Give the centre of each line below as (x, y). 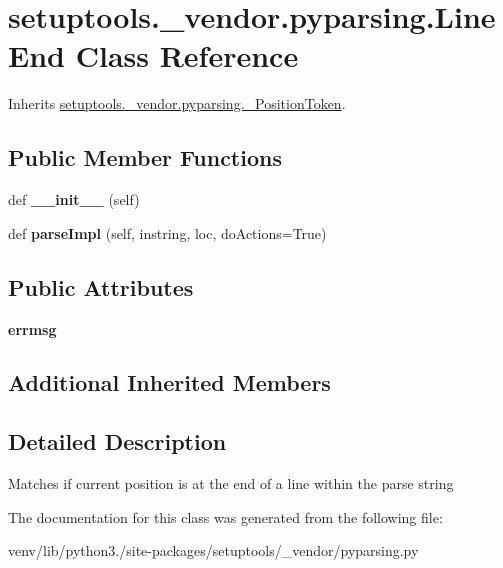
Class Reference (187, 55)
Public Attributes (101, 286)
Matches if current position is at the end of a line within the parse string (231, 483)
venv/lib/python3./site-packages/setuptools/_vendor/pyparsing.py (213, 550)
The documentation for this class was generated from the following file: (225, 516)
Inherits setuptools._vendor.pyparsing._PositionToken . (177, 103)
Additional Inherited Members (169, 382)
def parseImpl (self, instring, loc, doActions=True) (167, 232)
